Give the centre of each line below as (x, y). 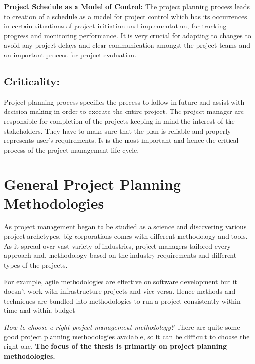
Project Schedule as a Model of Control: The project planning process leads (127, 6)
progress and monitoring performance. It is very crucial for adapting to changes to (127, 35)
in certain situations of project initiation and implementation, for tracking (115, 26)
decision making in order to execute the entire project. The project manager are (124, 111)
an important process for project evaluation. (70, 54)
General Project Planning (93, 183)
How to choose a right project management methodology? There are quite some (122, 326)
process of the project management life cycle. (72, 150)
